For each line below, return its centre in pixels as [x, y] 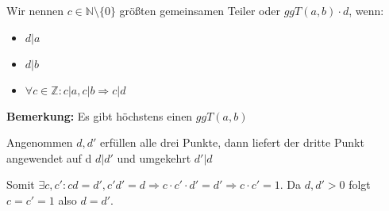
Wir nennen [35, 10]
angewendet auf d [49, 157]
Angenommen [40, 142]
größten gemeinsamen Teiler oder [200, 10]
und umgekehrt [154, 157]
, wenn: [366, 10]
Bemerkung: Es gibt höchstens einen [100, 115]
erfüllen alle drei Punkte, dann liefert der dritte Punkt [232, 142]
